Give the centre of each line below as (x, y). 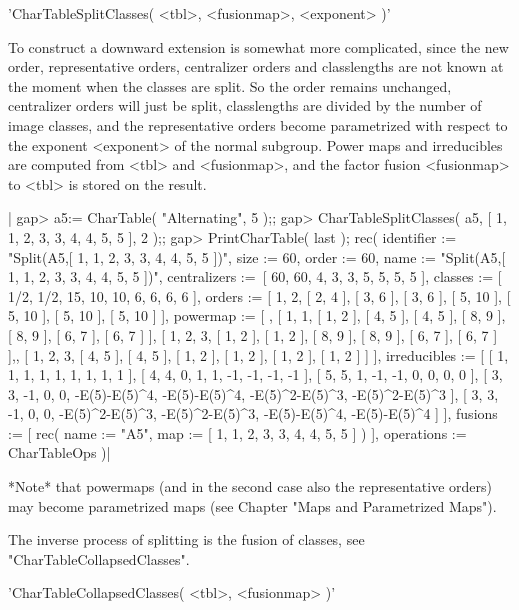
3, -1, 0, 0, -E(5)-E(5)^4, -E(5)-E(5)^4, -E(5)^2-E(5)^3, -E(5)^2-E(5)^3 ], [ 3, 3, (253, 393)
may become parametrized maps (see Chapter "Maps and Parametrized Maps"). (252, 505)
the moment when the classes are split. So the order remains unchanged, (230, 85)
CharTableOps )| (59, 452)
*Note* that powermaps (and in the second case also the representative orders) (250, 486)
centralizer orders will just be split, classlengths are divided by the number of (245, 105)
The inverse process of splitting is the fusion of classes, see (186, 539)
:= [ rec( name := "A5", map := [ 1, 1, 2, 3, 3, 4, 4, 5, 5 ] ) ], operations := (237, 432)
